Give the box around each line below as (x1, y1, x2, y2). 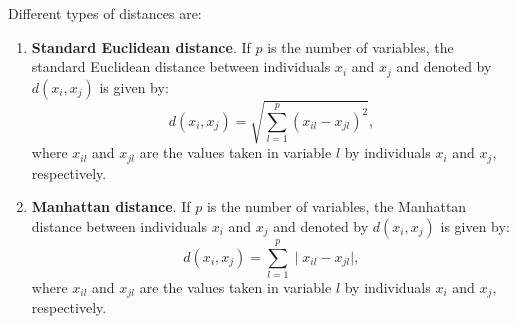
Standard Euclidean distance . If (31, 36, 251, 57)
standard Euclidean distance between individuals (31, 56, 331, 77)
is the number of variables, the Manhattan (206, 196, 467, 217)
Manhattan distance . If (31, 196, 191, 217)
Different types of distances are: (8, 3, 202, 23)
